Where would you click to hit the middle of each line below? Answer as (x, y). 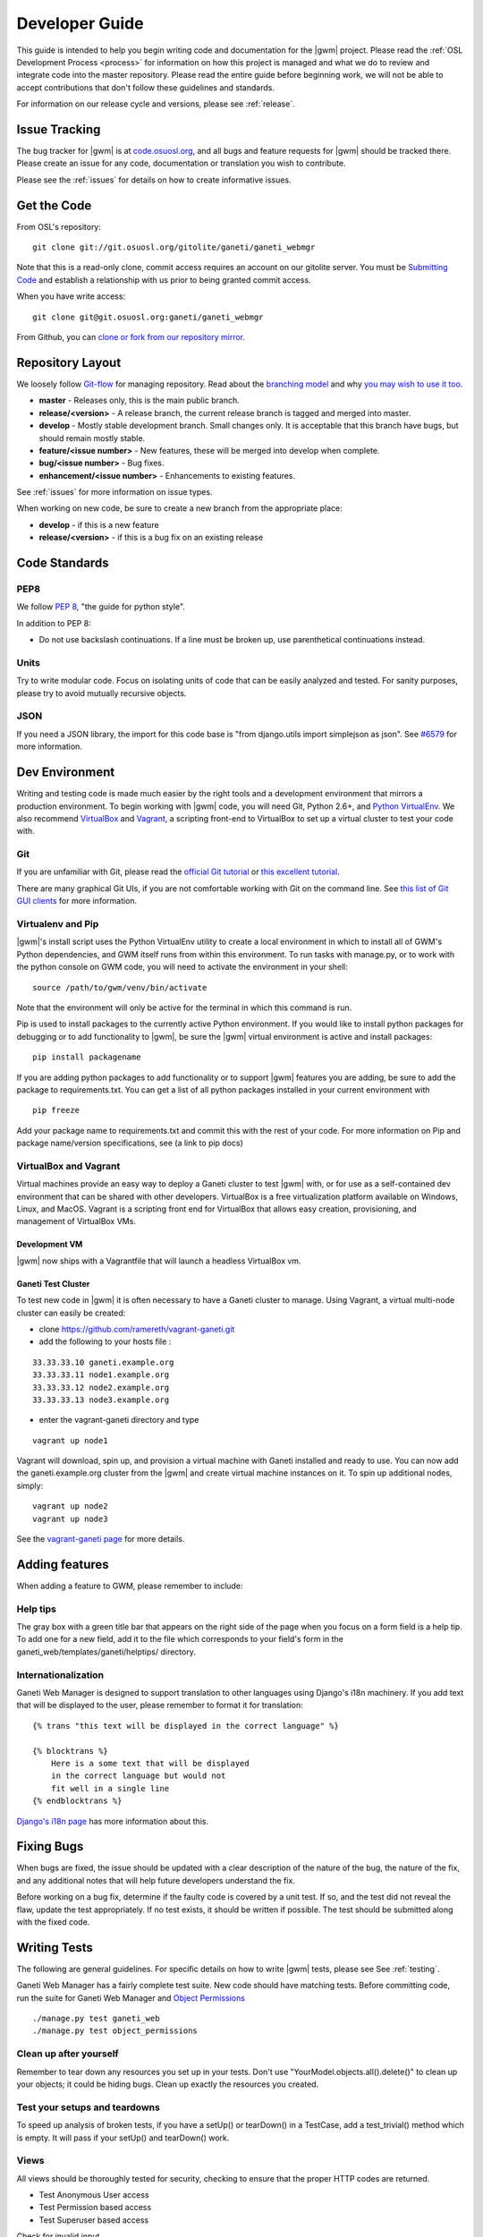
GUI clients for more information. (77, 901)
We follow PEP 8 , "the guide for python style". (101, 607)
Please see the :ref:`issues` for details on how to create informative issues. (154, 180)
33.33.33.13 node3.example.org (101, 1399)
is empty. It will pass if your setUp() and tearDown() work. (123, 2138)
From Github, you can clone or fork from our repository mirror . (131, 337)
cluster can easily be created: (71, 1313)
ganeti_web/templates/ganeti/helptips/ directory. (106, 1652)
